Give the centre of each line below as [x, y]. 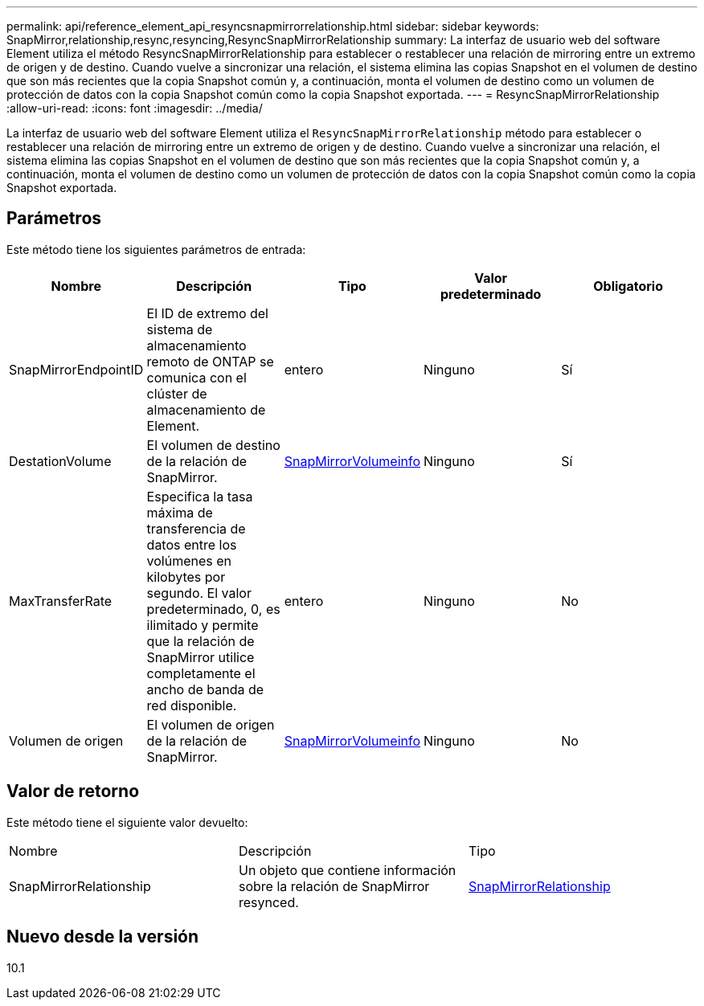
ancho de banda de [205, 689]
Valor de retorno [73, 791]
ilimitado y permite [203, 625]
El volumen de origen [211, 724]
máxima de [180, 512]
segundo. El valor [199, 593]
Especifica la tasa [200, 496]
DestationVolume [60, 461]
